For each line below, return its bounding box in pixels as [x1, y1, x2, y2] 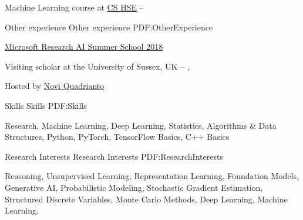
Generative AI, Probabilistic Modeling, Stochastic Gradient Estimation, [5, 181, 263, 193]
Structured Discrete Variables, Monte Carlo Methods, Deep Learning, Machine [5, 192, 288, 205]
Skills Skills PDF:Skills [5, 99, 87, 111]
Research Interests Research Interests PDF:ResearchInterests [5, 150, 223, 162]
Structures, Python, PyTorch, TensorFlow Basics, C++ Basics [5, 130, 230, 143]
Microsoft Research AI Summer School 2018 [5, 40, 163, 53]
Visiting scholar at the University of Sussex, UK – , [5, 60, 190, 72]
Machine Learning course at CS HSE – [5, 1, 144, 13]
